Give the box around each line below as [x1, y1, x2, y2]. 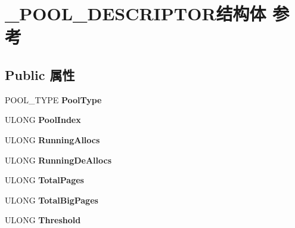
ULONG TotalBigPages [5, 193, 98, 206]
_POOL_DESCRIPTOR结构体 [5, 1, 266, 26]
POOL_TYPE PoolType [5, 93, 102, 106]
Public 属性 [5, 65, 75, 84]
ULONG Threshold [5, 214, 81, 226]
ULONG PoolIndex [5, 113, 81, 126]
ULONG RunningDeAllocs [5, 153, 112, 166]
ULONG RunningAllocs [5, 133, 100, 146]
